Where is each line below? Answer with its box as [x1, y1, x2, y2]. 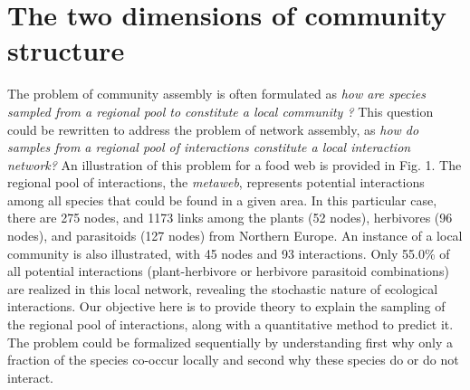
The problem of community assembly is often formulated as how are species [7, 84, 426, 103]
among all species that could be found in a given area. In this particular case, [7, 190, 437, 209]
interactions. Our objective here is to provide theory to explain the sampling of [7, 297, 446, 316]
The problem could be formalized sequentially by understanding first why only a [7, 332, 453, 351]
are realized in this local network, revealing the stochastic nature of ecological [7, 279, 438, 298]
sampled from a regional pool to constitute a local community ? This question [7, 101, 434, 120]
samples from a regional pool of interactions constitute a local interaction [7, 138, 411, 157]
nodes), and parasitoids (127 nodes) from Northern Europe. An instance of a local [7, 226, 463, 245]
